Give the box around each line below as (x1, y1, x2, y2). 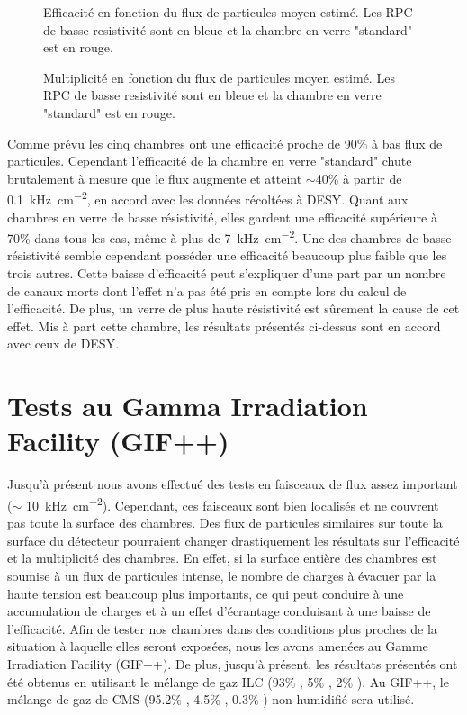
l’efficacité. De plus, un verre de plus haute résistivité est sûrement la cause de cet (7, 299, 460, 318)
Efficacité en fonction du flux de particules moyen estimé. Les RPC (43, 3, 413, 21)
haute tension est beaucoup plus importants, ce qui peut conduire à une (7, 584, 404, 602)
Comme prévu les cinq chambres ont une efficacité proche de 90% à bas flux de (7, 133, 443, 152)
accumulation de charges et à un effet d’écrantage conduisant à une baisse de (7, 602, 431, 620)
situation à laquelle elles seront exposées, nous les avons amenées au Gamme (7, 637, 428, 656)
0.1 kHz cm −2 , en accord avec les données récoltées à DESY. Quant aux (7, 187, 409, 208)
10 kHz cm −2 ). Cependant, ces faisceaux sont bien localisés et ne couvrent (25, 493, 439, 514)
